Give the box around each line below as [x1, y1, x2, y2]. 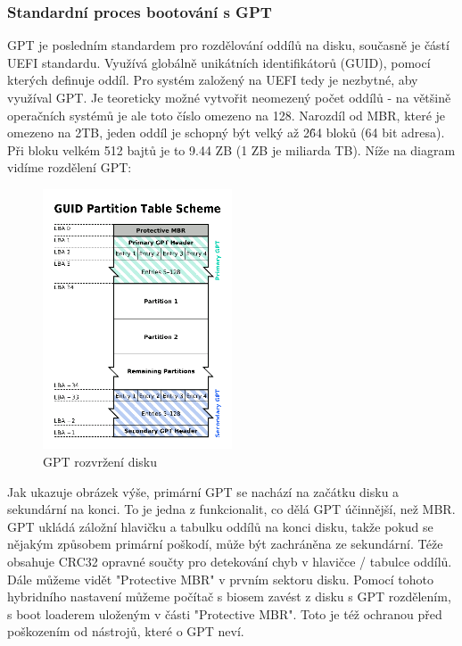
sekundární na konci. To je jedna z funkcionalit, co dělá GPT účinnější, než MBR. [7, 500, 456, 518]
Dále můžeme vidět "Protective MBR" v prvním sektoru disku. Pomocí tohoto [7, 569, 433, 588]
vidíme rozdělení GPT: [7, 158, 132, 177]
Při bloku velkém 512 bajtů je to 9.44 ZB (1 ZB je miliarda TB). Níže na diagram [7, 140, 456, 159]
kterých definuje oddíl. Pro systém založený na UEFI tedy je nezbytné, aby [7, 70, 418, 89]
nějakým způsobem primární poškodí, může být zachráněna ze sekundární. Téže [7, 534, 443, 553]
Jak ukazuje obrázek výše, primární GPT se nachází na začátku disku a [7, 482, 400, 501]
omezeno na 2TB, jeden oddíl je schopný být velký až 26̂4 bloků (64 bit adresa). [7, 123, 445, 142]
